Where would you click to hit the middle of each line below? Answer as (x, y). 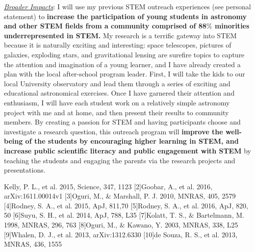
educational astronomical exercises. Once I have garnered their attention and (119, 93)
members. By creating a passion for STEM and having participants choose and (122, 122)
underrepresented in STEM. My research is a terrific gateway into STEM (120, 35)
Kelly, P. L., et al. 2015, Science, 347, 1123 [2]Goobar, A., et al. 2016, (108, 186)
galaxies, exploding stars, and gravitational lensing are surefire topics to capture (124, 54)
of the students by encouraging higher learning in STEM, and (132, 141)
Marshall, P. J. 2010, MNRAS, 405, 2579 (175, 196)
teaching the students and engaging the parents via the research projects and (120, 160)
